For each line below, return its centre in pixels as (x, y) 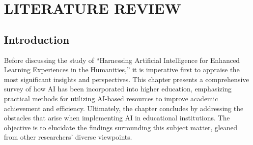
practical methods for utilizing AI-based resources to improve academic (111, 98)
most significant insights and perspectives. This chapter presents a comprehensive (126, 79)
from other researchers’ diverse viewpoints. (68, 137)
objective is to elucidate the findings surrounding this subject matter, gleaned (121, 127)
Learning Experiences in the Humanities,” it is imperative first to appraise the (122, 70)
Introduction (37, 39)
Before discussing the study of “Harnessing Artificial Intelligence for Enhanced (122, 60)
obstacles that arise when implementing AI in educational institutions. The (117, 118)
